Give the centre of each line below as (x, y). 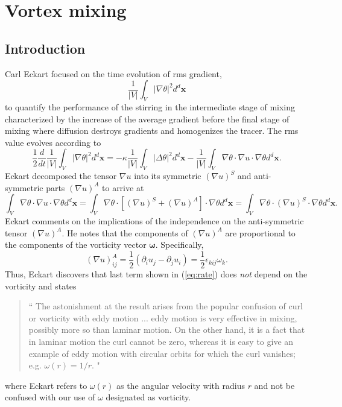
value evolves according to (53, 142)
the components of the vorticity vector (76, 245)
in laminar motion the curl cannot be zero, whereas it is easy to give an (161, 341)
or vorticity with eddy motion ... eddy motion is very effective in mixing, (163, 317)
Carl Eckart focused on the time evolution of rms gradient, (113, 73)
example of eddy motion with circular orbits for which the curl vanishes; (162, 353)
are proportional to (260, 232)
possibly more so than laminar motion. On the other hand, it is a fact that (167, 330)
